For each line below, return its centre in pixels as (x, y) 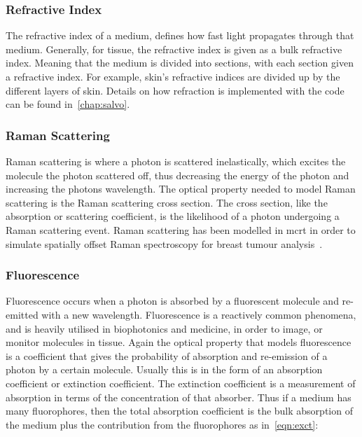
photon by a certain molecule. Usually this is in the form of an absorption (164, 369)
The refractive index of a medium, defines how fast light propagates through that (180, 35)
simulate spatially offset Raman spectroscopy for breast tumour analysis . (164, 243)
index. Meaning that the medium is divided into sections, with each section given (180, 63)
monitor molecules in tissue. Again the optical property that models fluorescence (179, 342)
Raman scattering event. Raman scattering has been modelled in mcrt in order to (181, 229)
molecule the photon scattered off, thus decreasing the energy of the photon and (177, 175)
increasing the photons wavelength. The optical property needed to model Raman (181, 189)
